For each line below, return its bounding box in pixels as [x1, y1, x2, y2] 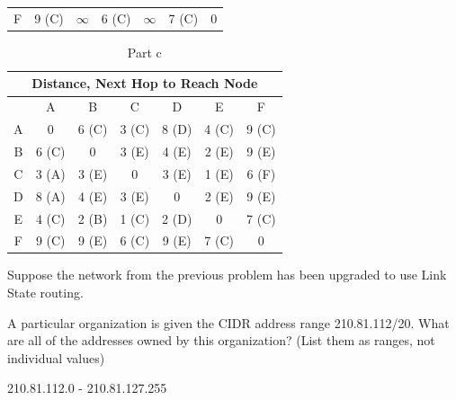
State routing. [7, 283, 84, 302]
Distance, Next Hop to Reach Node [31, 74, 258, 93]
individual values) [7, 348, 105, 367]
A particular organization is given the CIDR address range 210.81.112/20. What [7, 313, 450, 332]
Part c [127, 42, 162, 61]
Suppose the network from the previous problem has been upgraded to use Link [7, 265, 447, 284]
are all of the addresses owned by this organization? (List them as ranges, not [7, 331, 435, 350]
